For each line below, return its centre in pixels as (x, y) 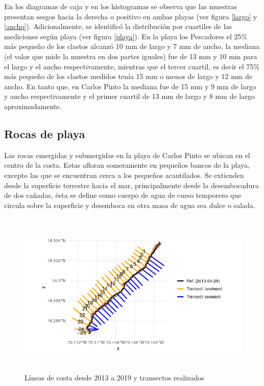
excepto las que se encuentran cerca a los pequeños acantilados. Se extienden (124, 175)
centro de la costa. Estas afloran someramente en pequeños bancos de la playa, (127, 165)
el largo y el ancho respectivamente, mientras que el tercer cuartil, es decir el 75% (132, 66)
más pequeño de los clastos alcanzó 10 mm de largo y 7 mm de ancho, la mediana (132, 46)
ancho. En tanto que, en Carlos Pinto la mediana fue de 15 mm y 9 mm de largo (130, 86)
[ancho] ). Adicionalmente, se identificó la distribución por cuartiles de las (118, 26)
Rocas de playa (45, 133)
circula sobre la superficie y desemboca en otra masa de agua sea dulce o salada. (130, 205)
